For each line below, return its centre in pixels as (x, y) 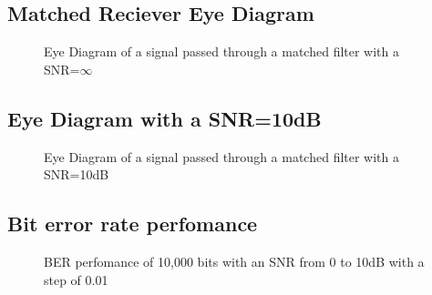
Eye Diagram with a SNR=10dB (165, 118)
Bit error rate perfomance (133, 224)
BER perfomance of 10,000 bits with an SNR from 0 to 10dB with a (234, 261)
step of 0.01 (76, 279)
